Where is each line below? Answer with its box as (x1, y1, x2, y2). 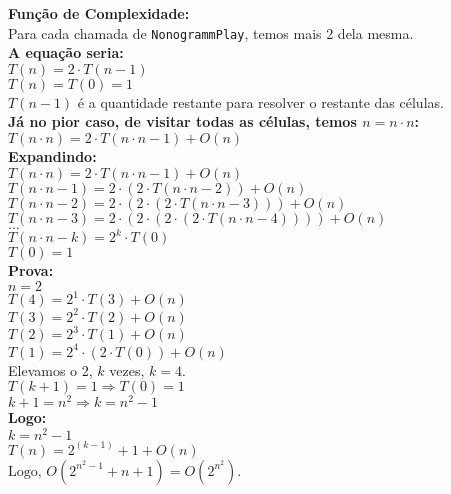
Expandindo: (8, 146, 97, 167)
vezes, (109, 359, 145, 380)
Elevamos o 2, (8, 359, 93, 380)
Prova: (8, 260, 54, 281)
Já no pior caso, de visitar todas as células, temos (8, 111, 357, 132)
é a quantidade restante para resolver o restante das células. (77, 91, 444, 112)
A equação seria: (8, 42, 124, 63)
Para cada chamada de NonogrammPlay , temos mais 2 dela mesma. (8, 22, 414, 43)
